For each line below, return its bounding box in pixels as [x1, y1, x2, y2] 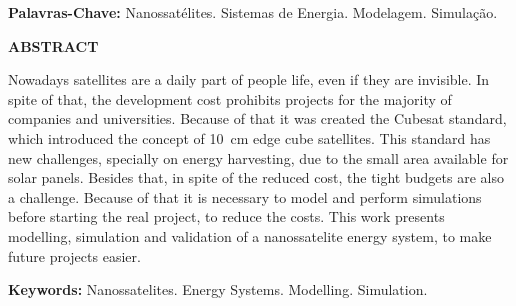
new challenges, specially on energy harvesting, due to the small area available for [8, 147, 509, 168]
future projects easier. [8, 245, 141, 266]
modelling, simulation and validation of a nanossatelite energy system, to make [8, 225, 492, 246]
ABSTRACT [8, 35, 99, 56]
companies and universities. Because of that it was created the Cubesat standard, [8, 108, 507, 129]
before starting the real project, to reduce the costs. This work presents [8, 206, 445, 227]
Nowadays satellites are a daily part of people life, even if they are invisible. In [8, 69, 490, 90]
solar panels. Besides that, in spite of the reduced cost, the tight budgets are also [8, 167, 504, 188]
